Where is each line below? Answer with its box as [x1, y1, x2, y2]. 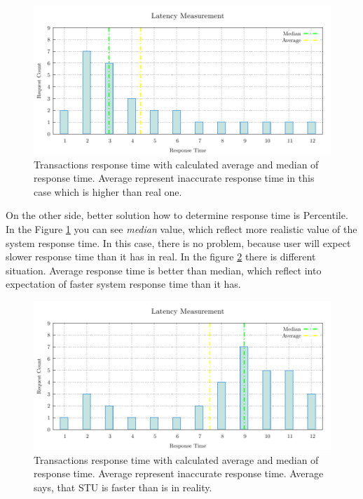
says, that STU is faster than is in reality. [34, 479, 212, 494]
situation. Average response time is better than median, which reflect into [6, 262, 322, 277]
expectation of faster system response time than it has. [6, 277, 241, 291]
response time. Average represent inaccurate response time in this [34, 171, 315, 185]
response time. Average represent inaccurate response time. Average [34, 466, 324, 481]
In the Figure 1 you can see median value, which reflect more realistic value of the [6, 221, 357, 236]
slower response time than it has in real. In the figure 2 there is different [6, 249, 316, 264]
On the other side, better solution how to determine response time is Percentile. [6, 208, 348, 222]
